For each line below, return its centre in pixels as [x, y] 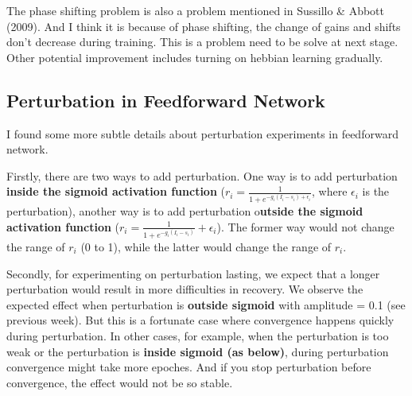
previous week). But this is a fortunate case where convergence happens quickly [200, 320]
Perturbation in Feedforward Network [166, 100]
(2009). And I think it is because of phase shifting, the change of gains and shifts [204, 26]
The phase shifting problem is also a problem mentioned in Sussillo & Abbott [196, 10]
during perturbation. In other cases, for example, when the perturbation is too [198, 335]
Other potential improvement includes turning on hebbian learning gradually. [195, 57]
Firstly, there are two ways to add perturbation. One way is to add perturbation [202, 175]
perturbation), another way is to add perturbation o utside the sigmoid [185, 211]
